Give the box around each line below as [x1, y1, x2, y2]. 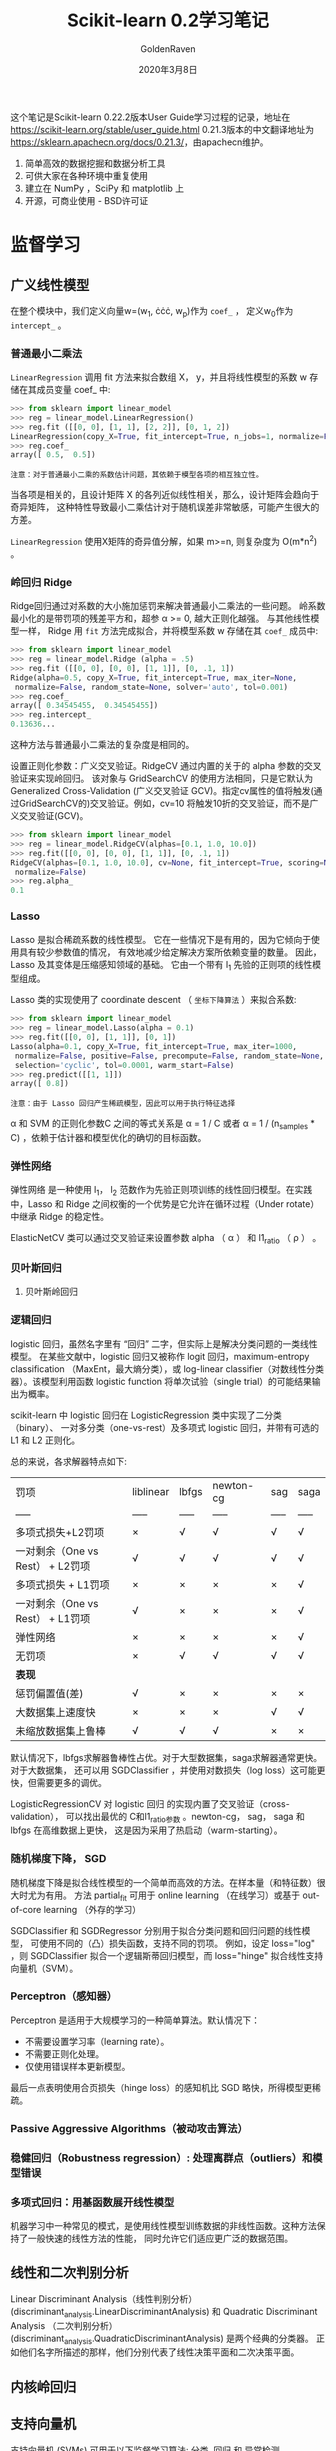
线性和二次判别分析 [10, 2264, 129, 2281]
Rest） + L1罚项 [15, 1611, 91, 1625]
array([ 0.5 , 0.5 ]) [10, 450, 97, 460]
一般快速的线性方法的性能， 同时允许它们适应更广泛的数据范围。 [27, 2232, 293, 2244]
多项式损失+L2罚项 [15, 1525, 105, 1539]
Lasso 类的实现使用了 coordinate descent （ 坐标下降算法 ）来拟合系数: [10, 994, 297, 1006]
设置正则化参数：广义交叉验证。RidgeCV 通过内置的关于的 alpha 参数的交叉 [10, 760, 322, 772]
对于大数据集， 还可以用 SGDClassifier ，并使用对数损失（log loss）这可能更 [10, 1764, 326, 1776]
